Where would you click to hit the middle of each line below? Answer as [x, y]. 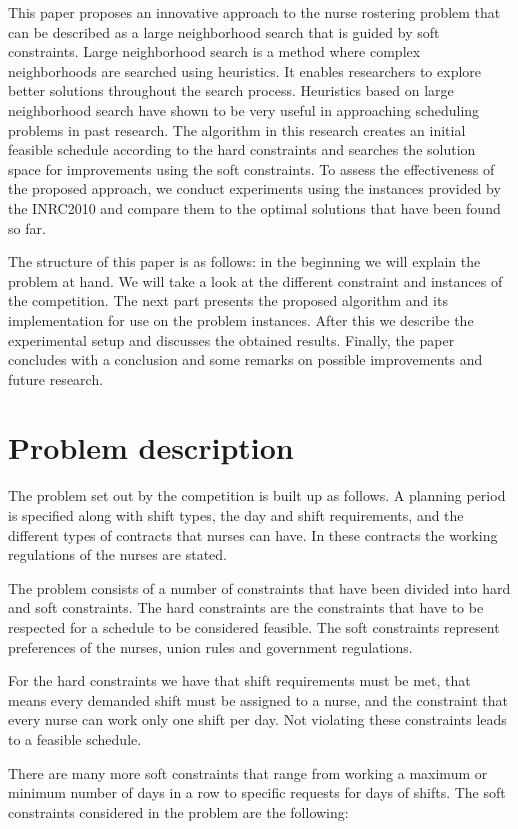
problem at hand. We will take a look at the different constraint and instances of [255, 280]
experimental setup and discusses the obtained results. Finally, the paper [231, 339]
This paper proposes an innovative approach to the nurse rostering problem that [254, 12]
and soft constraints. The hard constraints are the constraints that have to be [246, 607]
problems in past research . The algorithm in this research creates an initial [237, 129]
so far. [27, 227]
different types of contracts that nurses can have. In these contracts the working [253, 534]
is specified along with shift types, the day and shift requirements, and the [236, 515]
